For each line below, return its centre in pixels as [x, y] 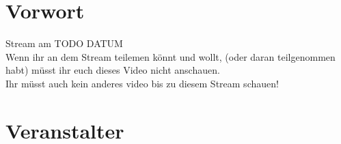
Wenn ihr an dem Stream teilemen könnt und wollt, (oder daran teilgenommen [170, 56]
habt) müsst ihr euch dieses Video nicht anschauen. [113, 70]
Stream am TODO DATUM [64, 43]
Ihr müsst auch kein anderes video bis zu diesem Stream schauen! [142, 83]
